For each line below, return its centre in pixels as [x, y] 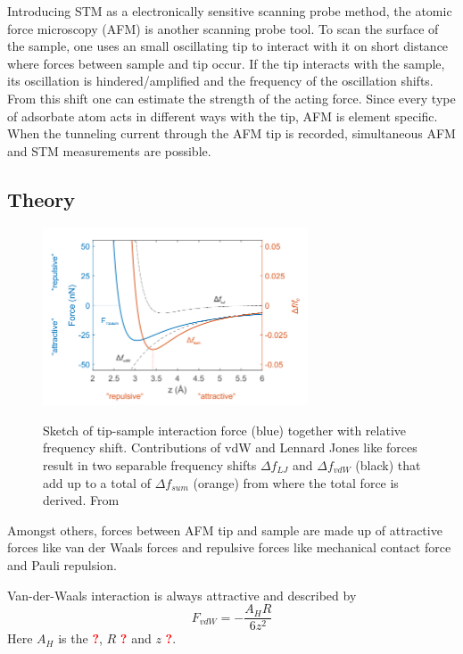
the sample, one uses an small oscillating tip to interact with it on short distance [228, 46]
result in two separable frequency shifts [150, 465]
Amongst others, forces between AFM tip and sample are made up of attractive [225, 530]
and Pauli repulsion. [62, 564]
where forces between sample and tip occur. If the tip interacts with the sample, [226, 63]
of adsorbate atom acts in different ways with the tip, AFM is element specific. [223, 116]
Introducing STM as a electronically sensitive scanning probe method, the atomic [230, 11]
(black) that [388, 465]
